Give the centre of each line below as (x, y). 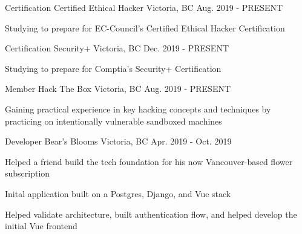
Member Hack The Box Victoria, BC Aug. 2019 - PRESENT (118, 89)
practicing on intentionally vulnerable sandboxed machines (113, 121)
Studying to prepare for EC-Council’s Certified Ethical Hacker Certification (145, 28)
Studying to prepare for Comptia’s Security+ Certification (113, 68)
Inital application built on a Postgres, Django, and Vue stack (118, 193)
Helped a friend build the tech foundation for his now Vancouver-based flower (149, 161)
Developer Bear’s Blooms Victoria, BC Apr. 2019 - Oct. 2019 (118, 141)
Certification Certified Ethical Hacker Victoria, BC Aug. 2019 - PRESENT (144, 7)
